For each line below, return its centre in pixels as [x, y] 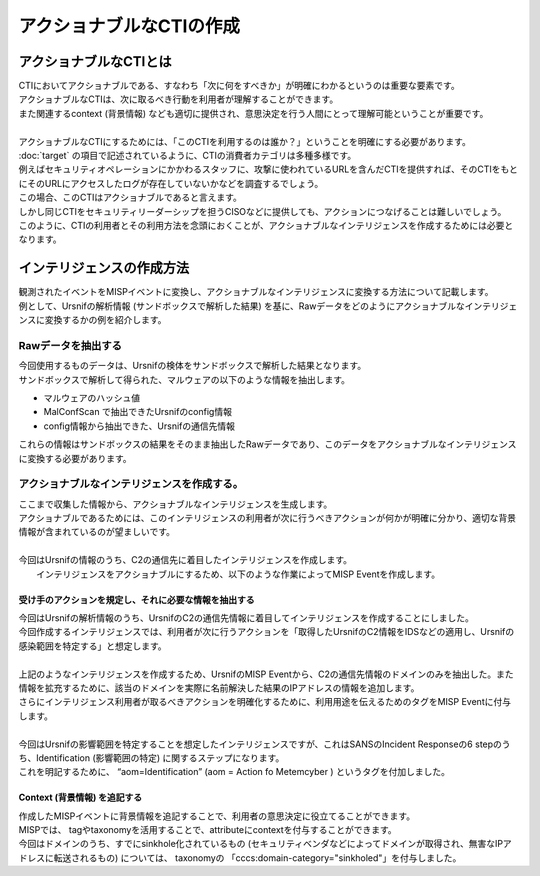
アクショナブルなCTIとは [95, 61]
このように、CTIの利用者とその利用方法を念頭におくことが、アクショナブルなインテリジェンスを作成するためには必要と [266, 225]
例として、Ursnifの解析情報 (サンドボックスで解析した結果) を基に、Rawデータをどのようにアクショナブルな [241, 306]
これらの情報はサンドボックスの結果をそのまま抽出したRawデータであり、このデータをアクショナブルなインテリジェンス [267, 444]
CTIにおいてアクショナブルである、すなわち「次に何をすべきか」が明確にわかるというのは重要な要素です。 [239, 86]
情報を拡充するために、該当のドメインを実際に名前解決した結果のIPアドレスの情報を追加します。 [219, 687]
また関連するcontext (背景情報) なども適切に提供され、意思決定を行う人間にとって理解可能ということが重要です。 [253, 113]
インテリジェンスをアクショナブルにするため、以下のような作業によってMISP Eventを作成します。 [238, 574]
